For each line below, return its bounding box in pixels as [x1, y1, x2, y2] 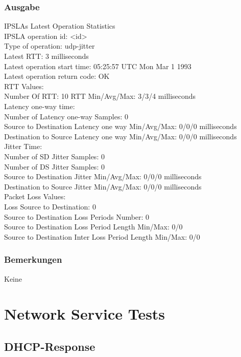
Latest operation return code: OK [4, 71, 110, 81]
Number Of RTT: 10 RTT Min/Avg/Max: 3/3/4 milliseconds [4, 91, 196, 101]
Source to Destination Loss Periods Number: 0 [4, 211, 150, 222]
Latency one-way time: [4, 100, 75, 111]
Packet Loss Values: [4, 191, 66, 202]
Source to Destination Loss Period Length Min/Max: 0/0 [4, 221, 183, 232]
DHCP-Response [4, 338, 95, 354]
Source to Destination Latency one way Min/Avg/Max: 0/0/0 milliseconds [4, 121, 237, 132]
